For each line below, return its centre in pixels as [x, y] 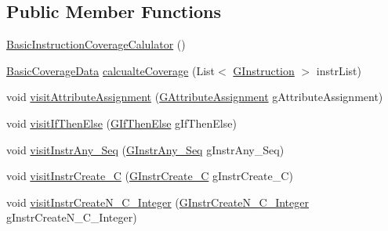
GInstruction [264, 70]
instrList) [339, 70]
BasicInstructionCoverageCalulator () [96, 44]
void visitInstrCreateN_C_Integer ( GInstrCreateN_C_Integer [158, 202]
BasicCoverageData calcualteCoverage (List [111, 70]
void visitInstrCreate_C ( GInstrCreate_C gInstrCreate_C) [150, 176]
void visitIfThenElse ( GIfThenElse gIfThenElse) [121, 123]
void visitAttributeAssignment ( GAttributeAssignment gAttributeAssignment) [195, 97]
